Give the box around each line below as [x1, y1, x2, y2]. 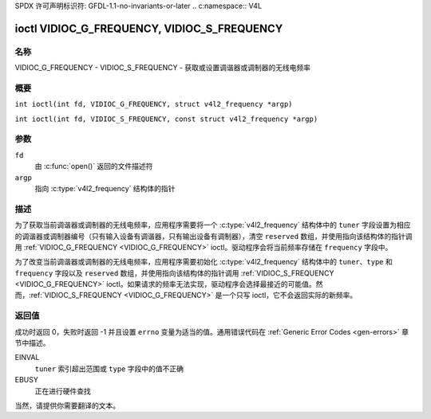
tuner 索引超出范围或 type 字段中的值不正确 [34, 363, 184, 374]
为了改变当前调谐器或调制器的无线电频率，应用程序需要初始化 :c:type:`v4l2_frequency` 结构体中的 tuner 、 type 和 [14, 257, 393, 267]
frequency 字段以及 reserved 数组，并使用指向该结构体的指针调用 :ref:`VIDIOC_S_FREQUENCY [14, 268, 334, 278]
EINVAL [14, 353, 40, 362]
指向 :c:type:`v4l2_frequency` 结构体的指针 [34, 184, 176, 193]
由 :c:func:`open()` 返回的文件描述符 [34, 162, 153, 171]
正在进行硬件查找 [34, 386, 91, 396]
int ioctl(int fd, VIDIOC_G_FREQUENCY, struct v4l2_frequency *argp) [14, 100, 293, 109]
